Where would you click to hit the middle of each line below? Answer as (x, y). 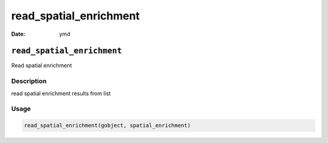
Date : (18, 34)
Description (29, 81)
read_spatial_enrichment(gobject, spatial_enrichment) (107, 125)
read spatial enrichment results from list (61, 93)
